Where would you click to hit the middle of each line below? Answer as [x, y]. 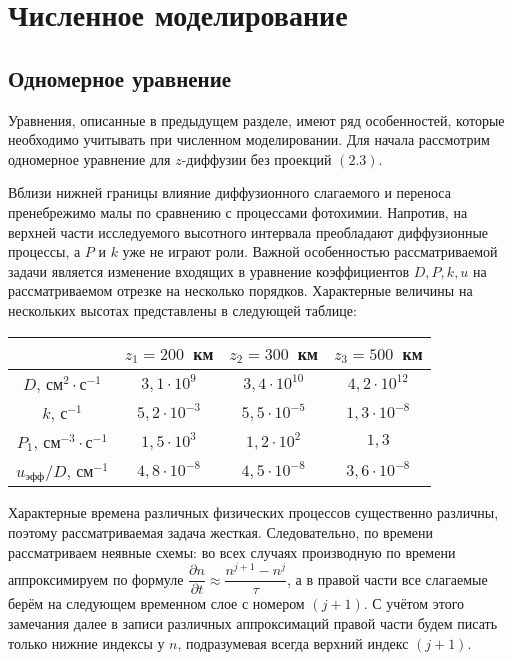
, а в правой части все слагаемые [387, 578]
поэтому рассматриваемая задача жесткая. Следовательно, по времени [220, 532]
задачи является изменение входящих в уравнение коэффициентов [209, 270]
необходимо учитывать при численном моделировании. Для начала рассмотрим [249, 139]
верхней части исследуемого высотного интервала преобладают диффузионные [248, 231]
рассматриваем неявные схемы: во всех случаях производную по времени [232, 551]
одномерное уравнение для [89, 158]
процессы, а [44, 251]
